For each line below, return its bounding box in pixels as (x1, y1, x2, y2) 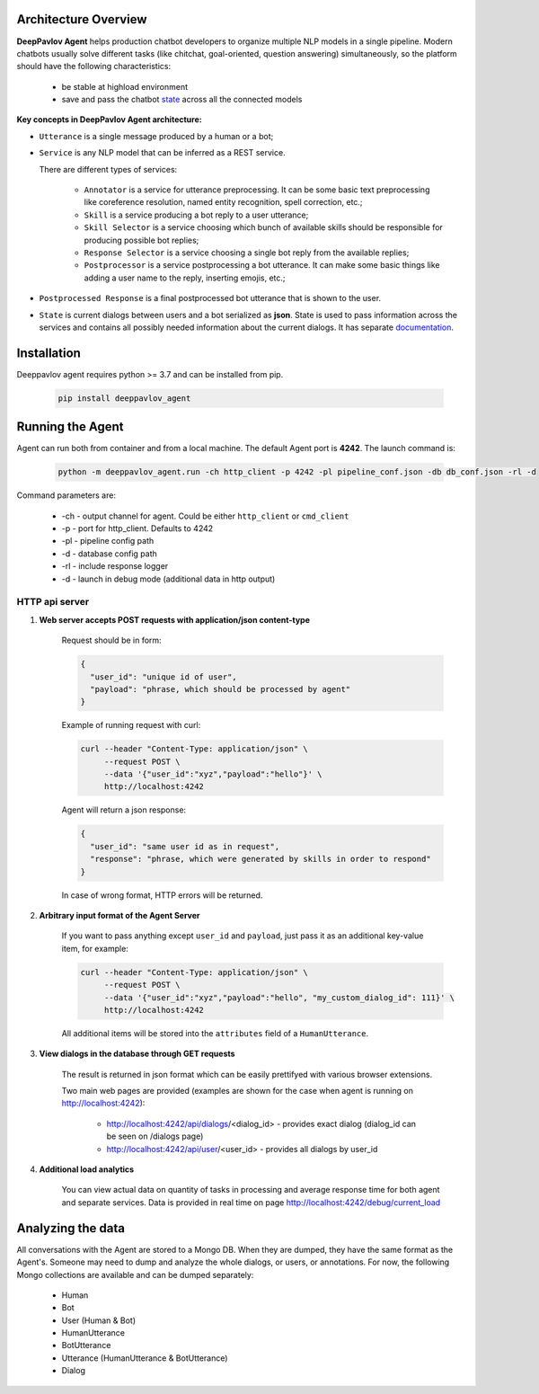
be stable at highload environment (61, 81, 189, 92)
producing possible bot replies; (84, 235, 199, 245)
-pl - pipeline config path (61, 536, 155, 546)
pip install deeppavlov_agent (57, 393, 191, 404)
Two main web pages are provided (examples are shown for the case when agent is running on (61, 1086, 413, 1097)
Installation (16, 345, 81, 360)
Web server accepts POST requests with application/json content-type (39, 614, 310, 625)
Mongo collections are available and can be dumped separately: (16, 1269, 254, 1280)
